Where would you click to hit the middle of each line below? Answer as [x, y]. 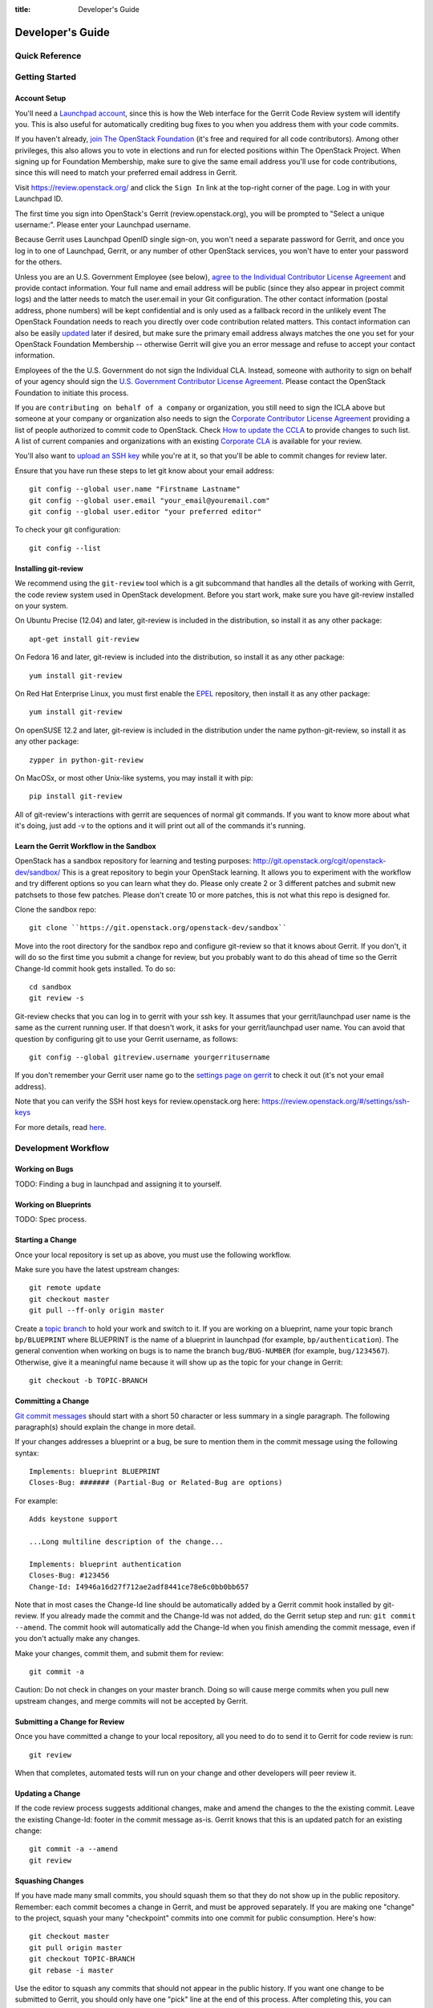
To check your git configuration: [68, 529]
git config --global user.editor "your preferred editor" [146, 512]
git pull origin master [76, 1947]
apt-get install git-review [84, 639]
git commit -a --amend [74, 1849]
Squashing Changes [49, 1880]
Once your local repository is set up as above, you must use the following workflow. [153, 1255]
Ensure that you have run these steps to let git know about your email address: [144, 471]
